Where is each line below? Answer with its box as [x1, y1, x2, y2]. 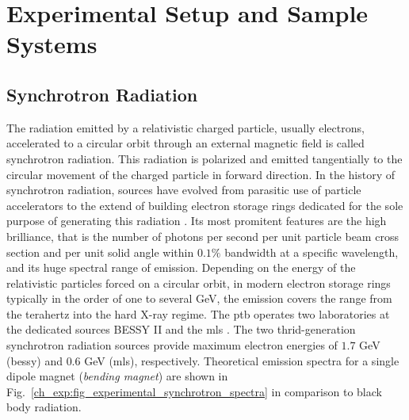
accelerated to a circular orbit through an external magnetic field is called [6, 135, 365, 151]
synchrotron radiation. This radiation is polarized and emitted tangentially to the [6, 150, 403, 166]
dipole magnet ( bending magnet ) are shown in [6, 368, 228, 384]
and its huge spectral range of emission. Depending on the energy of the [6, 259, 356, 276]
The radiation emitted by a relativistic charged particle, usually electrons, [6, 119, 365, 136]
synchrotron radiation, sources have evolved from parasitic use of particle [6, 181, 361, 198]
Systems [6, 28, 97, 60]
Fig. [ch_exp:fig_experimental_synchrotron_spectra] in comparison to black [6, 383, 382, 399]
